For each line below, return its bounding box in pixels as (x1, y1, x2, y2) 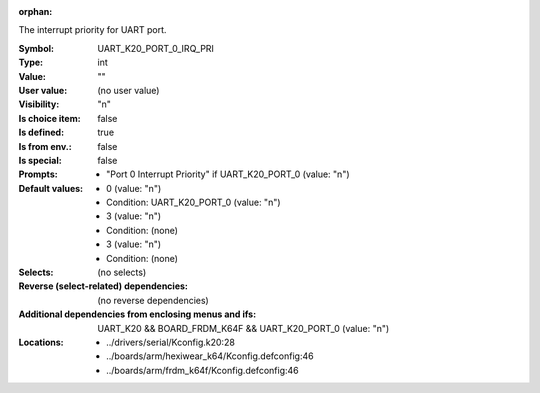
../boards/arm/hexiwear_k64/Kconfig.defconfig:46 (106, 350, 314, 362)
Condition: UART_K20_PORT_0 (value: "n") (106, 196, 281, 209)
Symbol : (18, 42, 55, 54)
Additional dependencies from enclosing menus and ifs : (18, 308, 257, 320)
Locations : (18, 336, 64, 348)
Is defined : (18, 126, 65, 139)
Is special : (18, 154, 62, 166)
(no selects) (97, 266, 147, 279)
